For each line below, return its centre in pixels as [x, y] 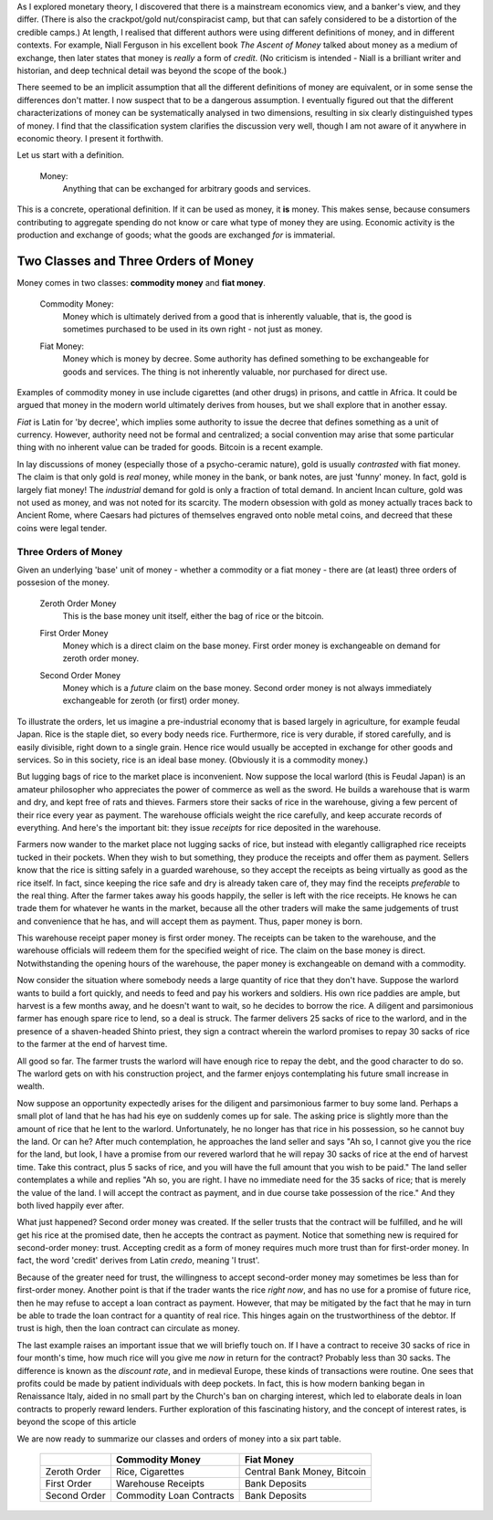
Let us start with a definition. [71, 155]
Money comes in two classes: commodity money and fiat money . [142, 283]
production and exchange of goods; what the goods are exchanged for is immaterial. [176, 235]
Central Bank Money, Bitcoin [305, 1472]
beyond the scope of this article [77, 1422]
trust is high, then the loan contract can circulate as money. [129, 1328]
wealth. [31, 1086]
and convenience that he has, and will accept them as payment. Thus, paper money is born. [189, 921]
